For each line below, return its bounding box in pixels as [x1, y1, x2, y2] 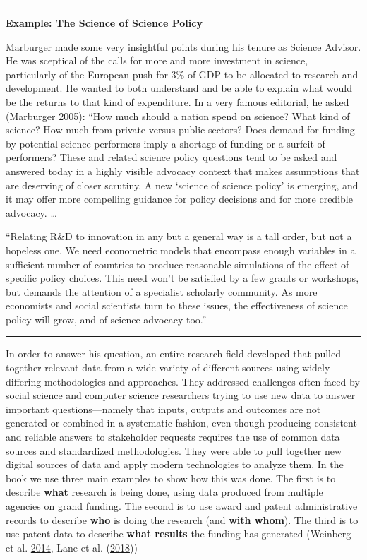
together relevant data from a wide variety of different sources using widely [6, 360, 330, 375]
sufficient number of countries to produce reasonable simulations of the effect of [6, 256, 349, 271]
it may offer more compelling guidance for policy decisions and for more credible [6, 191, 353, 206]
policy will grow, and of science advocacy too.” [6, 311, 207, 326]
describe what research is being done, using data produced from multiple [6, 484, 323, 499]
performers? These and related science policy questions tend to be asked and [6, 150, 337, 165]
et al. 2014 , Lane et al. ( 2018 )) [6, 540, 138, 554]
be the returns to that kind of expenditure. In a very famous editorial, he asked [6, 94, 349, 109]
